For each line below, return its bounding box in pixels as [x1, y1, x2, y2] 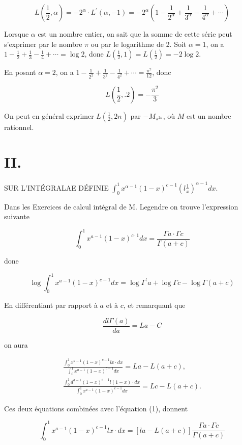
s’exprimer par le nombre [4, 38, 82, 49]
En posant [4, 67, 36, 77]
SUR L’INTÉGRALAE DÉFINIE [4, 182, 109, 193]
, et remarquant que [123, 300, 186, 310]
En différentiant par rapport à [4, 300, 98, 310]
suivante [4, 211, 29, 222]
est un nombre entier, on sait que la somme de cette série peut [38, 29, 232, 39]
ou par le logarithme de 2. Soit [90, 38, 187, 49]
